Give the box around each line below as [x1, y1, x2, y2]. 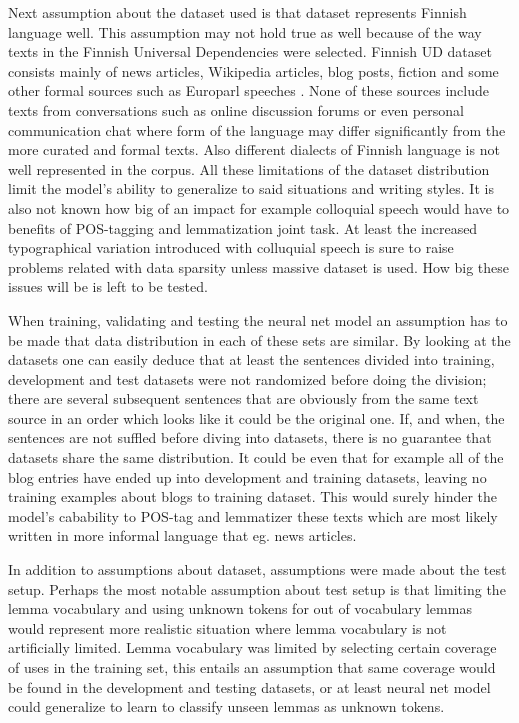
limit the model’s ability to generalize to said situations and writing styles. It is [8, 178, 494, 199]
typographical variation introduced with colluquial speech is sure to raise [8, 237, 454, 258]
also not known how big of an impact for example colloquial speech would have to [8, 197, 510, 218]
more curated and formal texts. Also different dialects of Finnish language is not [8, 139, 500, 160]
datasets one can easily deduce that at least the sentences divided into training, [8, 349, 495, 370]
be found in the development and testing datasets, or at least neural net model [8, 676, 491, 697]
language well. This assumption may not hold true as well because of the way [8, 21, 482, 42]
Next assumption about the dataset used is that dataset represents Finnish [8, 2, 467, 22]
